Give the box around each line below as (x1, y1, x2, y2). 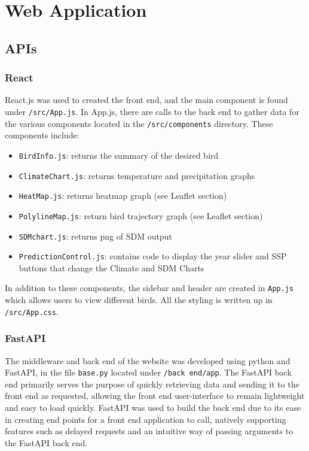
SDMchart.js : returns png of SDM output (19, 229, 172, 242)
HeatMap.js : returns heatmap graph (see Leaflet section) (19, 189, 227, 202)
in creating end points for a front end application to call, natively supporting (5, 413, 286, 425)
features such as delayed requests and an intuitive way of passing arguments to (5, 425, 293, 437)
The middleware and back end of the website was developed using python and (5, 354, 290, 367)
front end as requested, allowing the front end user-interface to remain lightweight (5, 389, 305, 402)
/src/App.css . (5, 305, 59, 317)
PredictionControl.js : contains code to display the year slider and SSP (19, 250, 287, 262)
